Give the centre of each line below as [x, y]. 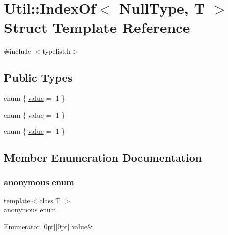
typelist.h [56, 51]
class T [50, 200]
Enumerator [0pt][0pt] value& [48, 226]
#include [18, 51]
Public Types [38, 77]
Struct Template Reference [97, 27]
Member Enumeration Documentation [103, 158]
